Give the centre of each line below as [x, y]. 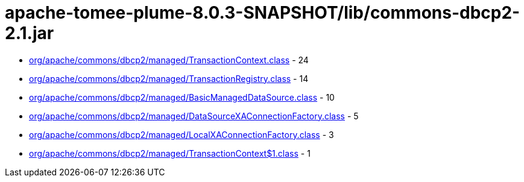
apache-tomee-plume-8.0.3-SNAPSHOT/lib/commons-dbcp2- [263, 13]
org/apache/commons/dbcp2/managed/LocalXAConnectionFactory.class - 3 [182, 134]
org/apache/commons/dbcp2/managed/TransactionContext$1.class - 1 [170, 153]
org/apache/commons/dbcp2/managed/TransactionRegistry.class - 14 [169, 78]
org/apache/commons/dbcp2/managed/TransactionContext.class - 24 [169, 60]
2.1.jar [30, 33]
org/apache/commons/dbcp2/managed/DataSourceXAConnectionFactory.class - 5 [194, 116]
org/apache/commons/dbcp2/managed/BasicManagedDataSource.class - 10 [182, 97]
